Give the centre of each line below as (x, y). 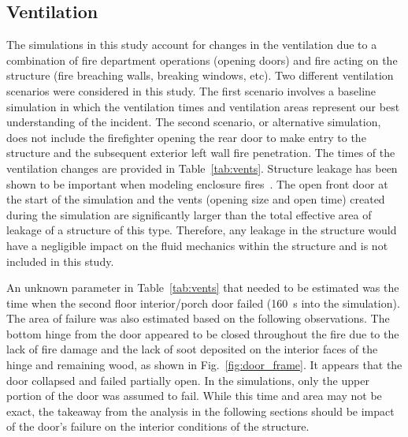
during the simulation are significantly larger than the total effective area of (189, 214)
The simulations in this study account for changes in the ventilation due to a (192, 45)
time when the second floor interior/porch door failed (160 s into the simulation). (203, 303)
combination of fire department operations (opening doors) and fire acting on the (202, 60)
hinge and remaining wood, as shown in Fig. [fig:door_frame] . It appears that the (204, 365)
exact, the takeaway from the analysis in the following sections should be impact (200, 411)
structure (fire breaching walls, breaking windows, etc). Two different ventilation (200, 75)
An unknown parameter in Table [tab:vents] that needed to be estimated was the (203, 288)
